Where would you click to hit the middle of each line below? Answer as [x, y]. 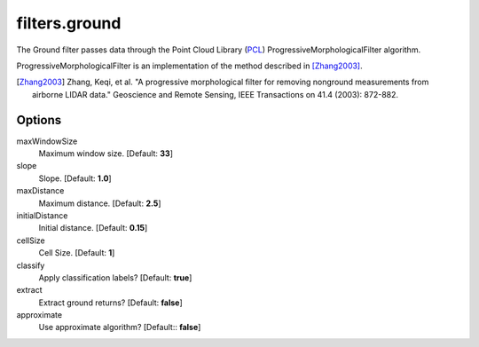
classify [31, 265]
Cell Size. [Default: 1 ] [77, 253]
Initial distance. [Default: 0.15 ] [93, 228]
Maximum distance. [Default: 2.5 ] [100, 203]
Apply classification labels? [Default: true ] [115, 277]
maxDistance [40, 191]
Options [39, 120]
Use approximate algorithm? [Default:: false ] [120, 327]
